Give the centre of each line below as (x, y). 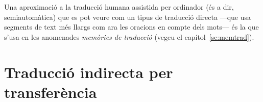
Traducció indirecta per (89, 72)
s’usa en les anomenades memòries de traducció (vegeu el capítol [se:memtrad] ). (129, 36)
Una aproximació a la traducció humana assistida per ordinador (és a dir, (119, 7)
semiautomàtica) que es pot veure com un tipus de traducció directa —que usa (127, 17)
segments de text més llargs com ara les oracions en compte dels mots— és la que (131, 27)
